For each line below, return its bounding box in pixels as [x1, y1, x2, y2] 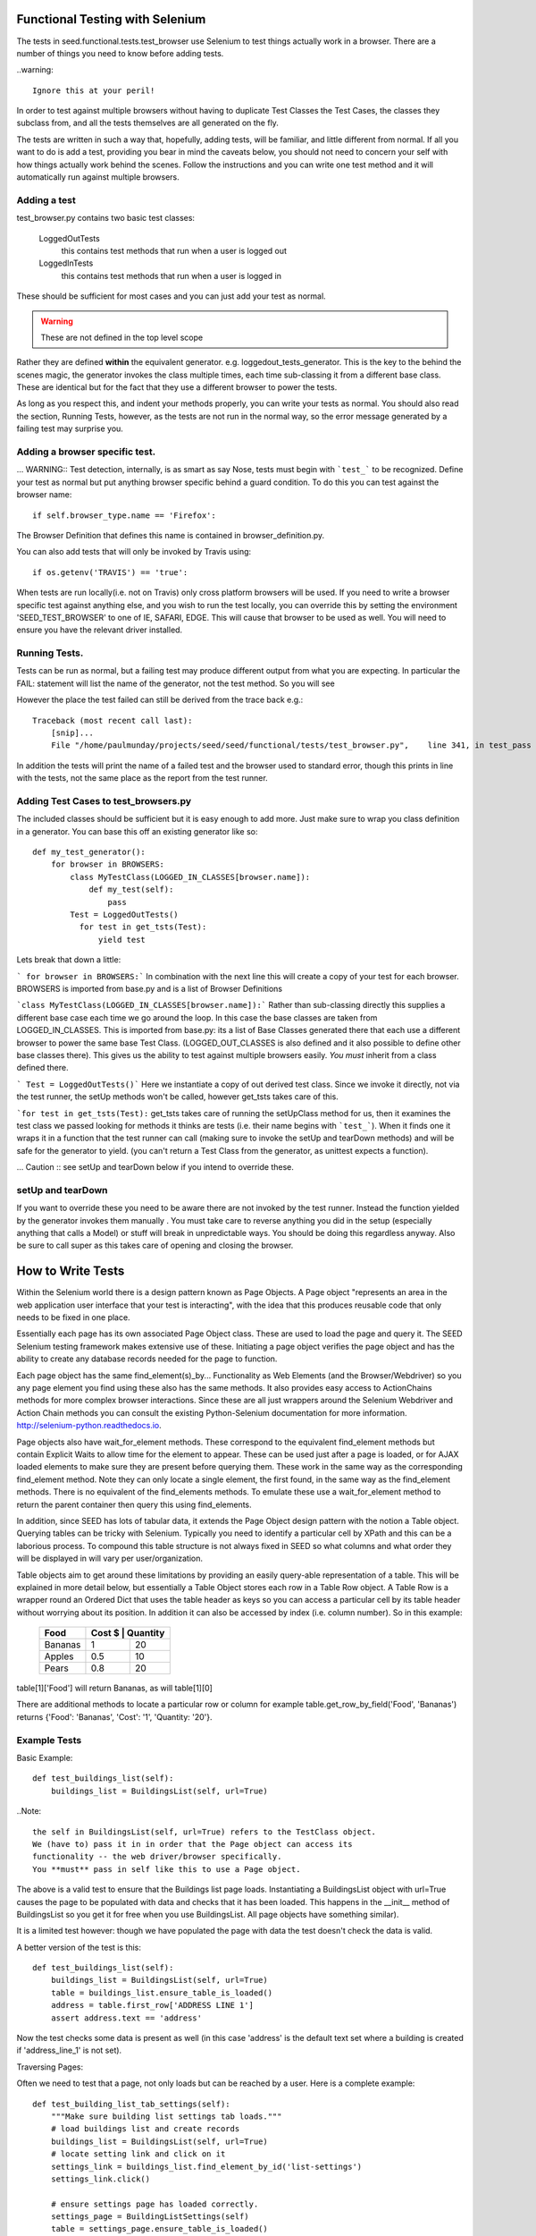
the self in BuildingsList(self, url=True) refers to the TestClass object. [32, 1826, 377, 1837]
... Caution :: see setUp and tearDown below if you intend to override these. [16, 1162, 294, 1173]
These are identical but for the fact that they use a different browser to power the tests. [16, 382, 338, 393]
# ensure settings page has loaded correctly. [50, 2198, 259, 2209]
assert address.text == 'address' [50, 2012, 203, 2023]
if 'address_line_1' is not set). [16, 2045, 122, 2056]
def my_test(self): [88, 885, 174, 894]
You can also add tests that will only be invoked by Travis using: [16, 546, 252, 557]
